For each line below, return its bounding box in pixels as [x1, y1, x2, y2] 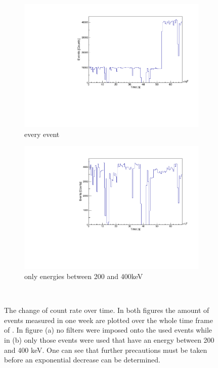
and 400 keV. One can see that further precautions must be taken [4, 344, 207, 355]
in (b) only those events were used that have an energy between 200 [4, 334, 214, 345]
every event [24, 128, 60, 139]
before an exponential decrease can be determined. [4, 354, 160, 365]
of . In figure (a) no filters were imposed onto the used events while [4, 325, 212, 335]
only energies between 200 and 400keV [24, 271, 143, 281]
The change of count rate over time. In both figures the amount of [4, 305, 209, 315]
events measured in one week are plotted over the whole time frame [4, 314, 213, 325]
